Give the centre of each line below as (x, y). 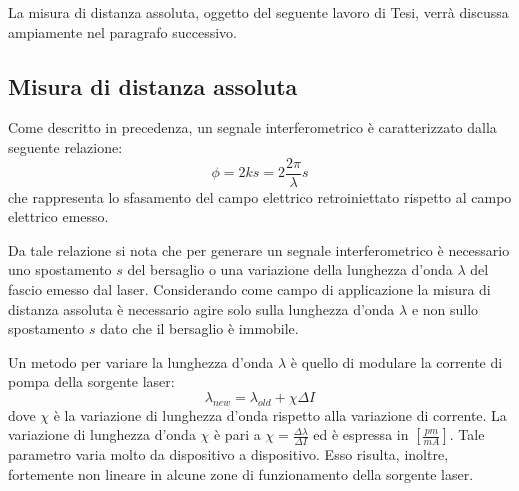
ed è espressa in (361, 434)
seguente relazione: (65, 146)
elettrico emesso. (58, 216)
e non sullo (445, 308)
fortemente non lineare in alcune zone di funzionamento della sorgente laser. (241, 473)
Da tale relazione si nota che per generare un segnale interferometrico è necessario (259, 249)
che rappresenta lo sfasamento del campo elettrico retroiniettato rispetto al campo (260, 196)
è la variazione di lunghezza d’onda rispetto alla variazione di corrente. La (280, 414)
